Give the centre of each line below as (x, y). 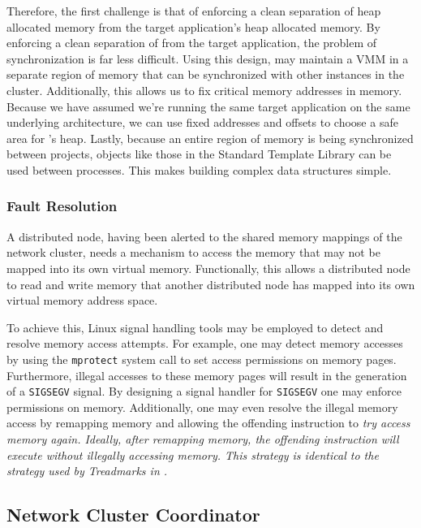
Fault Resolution (62, 206)
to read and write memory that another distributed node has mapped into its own (211, 284)
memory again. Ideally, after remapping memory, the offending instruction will (203, 439)
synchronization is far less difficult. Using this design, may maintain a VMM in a (208, 58)
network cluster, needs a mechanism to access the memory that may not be (193, 252)
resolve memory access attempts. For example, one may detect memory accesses (205, 343)
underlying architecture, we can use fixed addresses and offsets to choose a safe (202, 122)
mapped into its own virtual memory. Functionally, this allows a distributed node (208, 268)
